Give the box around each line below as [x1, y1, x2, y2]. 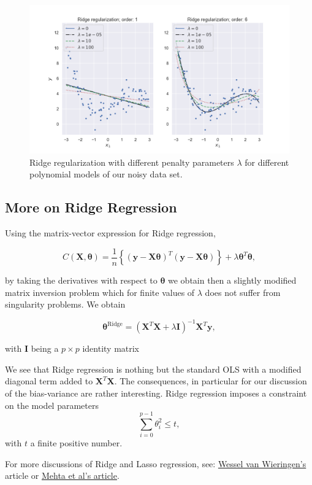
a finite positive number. [30, 437, 123, 449]
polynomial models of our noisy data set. [29, 168, 183, 180]
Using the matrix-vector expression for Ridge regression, [5, 227, 216, 239]
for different [245, 155, 289, 168]
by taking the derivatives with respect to [5, 273, 158, 286]
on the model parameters [5, 398, 99, 411]
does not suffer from [205, 285, 281, 298]
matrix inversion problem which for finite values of [5, 285, 195, 298]
